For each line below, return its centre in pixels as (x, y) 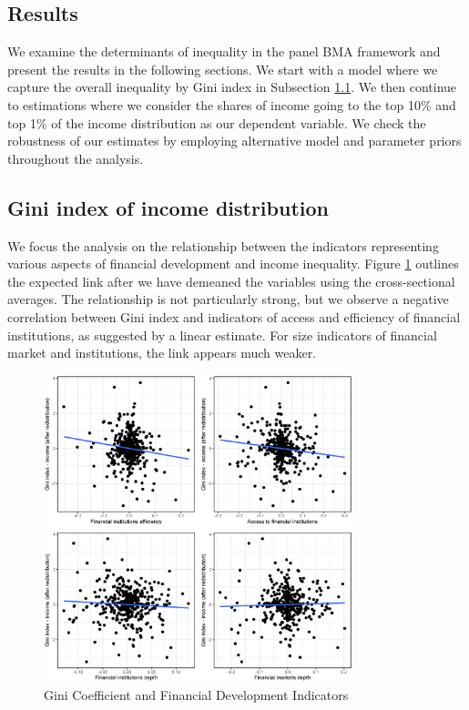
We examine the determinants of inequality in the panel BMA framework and (224, 51)
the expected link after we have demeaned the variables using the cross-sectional (231, 281)
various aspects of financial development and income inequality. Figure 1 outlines (233, 264)
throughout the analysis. (76, 158)
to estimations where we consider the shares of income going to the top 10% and (232, 104)
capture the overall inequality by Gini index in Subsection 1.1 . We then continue (232, 87)
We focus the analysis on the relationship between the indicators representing (223, 245)
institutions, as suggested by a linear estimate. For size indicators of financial (222, 335)
